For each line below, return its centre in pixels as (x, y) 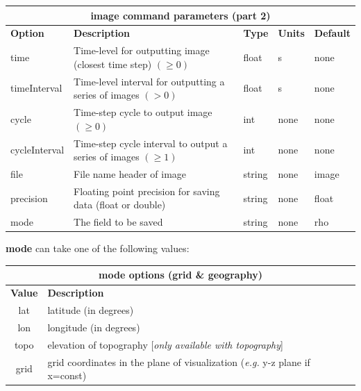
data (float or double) (120, 205)
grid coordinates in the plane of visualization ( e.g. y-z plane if (179, 361)
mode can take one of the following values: (98, 248)
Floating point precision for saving (147, 191)
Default (332, 33)
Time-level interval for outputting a (149, 81)
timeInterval (36, 88)
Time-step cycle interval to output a (151, 143)
